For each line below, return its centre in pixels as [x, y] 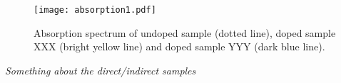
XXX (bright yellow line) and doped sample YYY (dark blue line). [179, 46]
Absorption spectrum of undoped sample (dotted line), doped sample [185, 32]
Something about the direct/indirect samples [101, 70]
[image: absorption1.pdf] [95, 10]
